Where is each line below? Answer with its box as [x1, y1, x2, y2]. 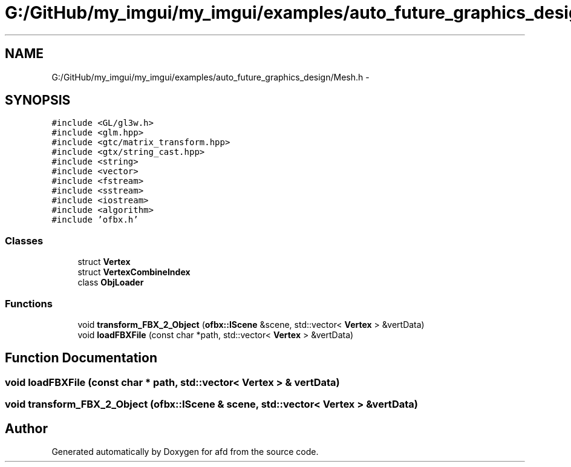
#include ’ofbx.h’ [51, 215, 139, 225]
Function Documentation [5, 350, 157, 366]
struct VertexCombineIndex [77, 267, 191, 278]
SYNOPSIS [5, 93, 71, 108]
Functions [5, 297, 53, 310]
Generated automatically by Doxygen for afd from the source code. [51, 446, 319, 457]
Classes [5, 234, 44, 247]
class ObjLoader [77, 277, 144, 288]
